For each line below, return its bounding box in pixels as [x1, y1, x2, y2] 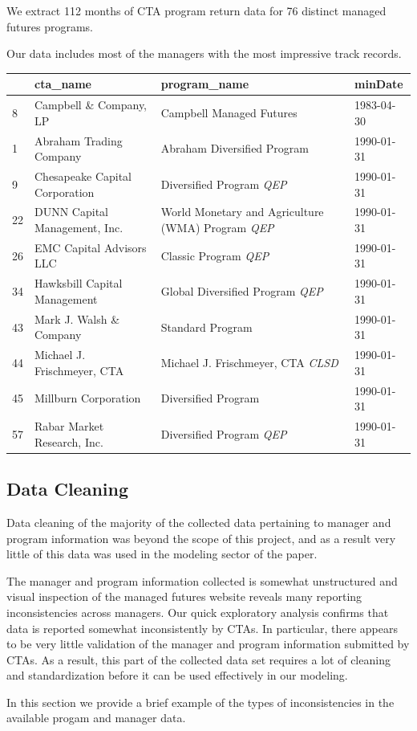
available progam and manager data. [6, 709, 186, 726]
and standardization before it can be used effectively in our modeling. [6, 667, 348, 684]
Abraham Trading [34, 132, 123, 149]
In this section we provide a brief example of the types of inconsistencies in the [6, 693, 395, 710]
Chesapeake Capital [34, 168, 132, 184]
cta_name [34, 76, 91, 92]
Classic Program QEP [160, 247, 269, 263]
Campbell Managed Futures [160, 104, 298, 120]
